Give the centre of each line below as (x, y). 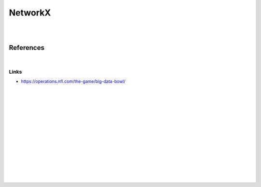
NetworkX (30, 13)
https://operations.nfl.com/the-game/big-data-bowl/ (73, 81)
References (27, 48)
